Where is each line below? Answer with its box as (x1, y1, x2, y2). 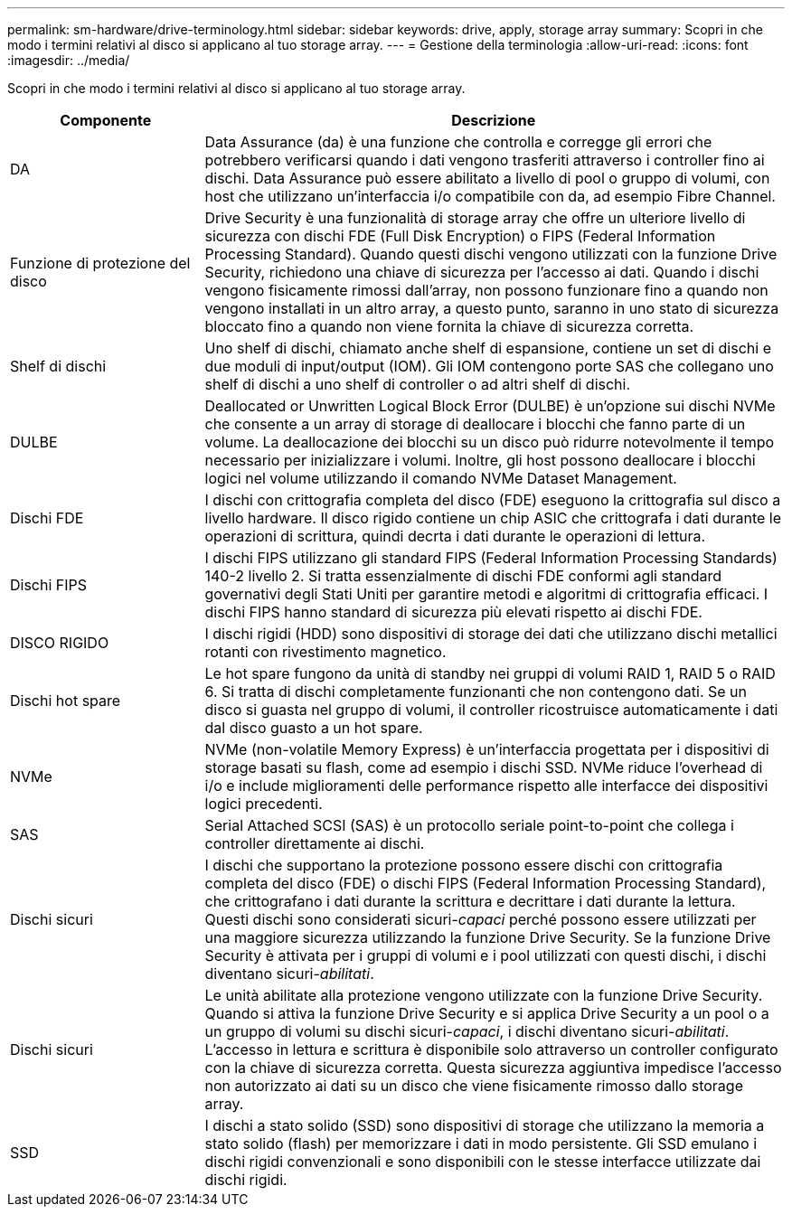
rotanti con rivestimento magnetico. (204, 643, 447, 661)
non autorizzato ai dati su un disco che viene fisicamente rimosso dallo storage (204, 1077, 743, 1095)
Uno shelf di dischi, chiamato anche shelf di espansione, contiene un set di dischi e (204, 339, 771, 357)
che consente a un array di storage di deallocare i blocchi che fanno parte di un (204, 415, 746, 433)
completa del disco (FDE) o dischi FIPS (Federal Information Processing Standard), (204, 874, 767, 892)
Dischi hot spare (10, 692, 121, 710)
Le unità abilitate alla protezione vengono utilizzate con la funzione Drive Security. (204, 986, 763, 1004)
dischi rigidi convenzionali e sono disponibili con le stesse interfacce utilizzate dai (204, 1153, 761, 1171)
